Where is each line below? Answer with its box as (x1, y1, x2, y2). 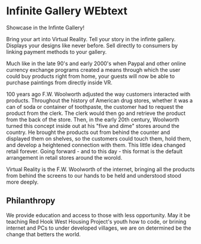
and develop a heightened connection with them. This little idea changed (6, 141, 186, 148)
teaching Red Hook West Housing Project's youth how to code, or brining (6, 218, 187, 225)
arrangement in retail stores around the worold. (6, 154, 123, 161)
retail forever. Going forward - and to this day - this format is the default (6, 148, 183, 155)
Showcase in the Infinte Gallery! (6, 24, 85, 31)
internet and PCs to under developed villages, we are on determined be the (6, 224, 191, 231)
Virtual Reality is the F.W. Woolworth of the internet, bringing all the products (6, 166, 195, 173)
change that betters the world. (6, 230, 81, 237)
